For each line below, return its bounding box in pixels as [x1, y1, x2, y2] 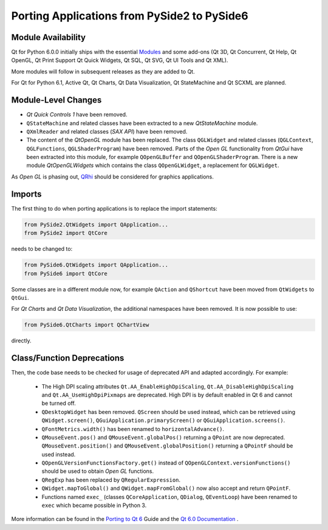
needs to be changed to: [11, 245, 73, 253]
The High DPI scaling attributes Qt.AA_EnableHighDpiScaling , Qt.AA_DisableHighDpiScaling [41, 382, 294, 390]
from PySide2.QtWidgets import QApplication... [24, 221, 168, 228]
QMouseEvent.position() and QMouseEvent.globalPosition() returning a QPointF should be [41, 442, 293, 449]
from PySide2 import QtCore [24, 229, 108, 237]
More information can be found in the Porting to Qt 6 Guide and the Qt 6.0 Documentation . [11, 515, 239, 523]
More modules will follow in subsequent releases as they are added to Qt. [11, 67, 195, 75]
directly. [11, 337, 32, 344]
